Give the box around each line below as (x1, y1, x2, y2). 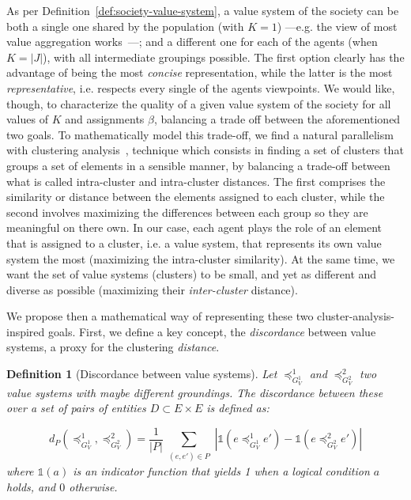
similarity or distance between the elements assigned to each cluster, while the (6, 188, 385, 205)
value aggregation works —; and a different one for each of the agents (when (6, 33, 378, 50)
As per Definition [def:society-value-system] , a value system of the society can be (6, 2, 399, 18)
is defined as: (206, 400, 270, 416)
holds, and (6, 478, 56, 494)
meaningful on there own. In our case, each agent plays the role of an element (6, 219, 383, 236)
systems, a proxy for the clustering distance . (6, 339, 220, 355)
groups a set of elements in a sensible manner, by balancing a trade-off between (6, 157, 390, 173)
